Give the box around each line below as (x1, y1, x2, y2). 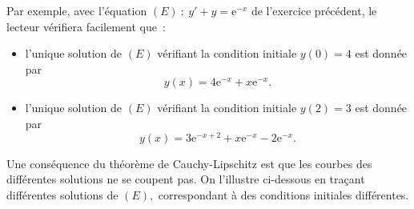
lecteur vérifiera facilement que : (6, 18, 166, 34)
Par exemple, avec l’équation (6, 2, 147, 18)
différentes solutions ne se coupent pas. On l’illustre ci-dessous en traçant (6, 171, 365, 187)
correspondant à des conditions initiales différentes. (158, 186, 409, 203)
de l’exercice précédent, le (251, 2, 377, 18)
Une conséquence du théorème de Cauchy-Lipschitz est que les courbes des (6, 155, 372, 171)
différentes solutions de (6, 186, 119, 203)
